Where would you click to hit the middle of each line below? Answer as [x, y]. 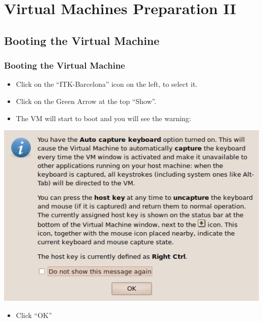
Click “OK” [34, 315]
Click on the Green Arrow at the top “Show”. [86, 101]
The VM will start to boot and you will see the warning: [103, 118]
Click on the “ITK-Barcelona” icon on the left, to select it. [107, 84]
